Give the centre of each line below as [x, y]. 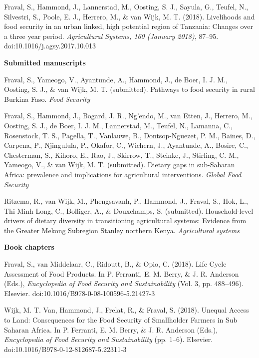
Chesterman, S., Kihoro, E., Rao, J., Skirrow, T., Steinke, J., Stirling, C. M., [122, 155]
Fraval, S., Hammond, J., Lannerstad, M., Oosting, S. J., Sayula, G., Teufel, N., [126, 6]
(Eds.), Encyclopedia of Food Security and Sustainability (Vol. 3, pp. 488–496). [124, 283]
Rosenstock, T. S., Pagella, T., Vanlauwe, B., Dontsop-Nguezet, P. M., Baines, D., [130, 135]
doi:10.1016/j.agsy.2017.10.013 [50, 46]
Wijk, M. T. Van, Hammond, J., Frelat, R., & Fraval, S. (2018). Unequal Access [127, 310]
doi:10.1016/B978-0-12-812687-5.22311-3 [65, 349]
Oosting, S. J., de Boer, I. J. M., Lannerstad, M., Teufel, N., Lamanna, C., [118, 125]
